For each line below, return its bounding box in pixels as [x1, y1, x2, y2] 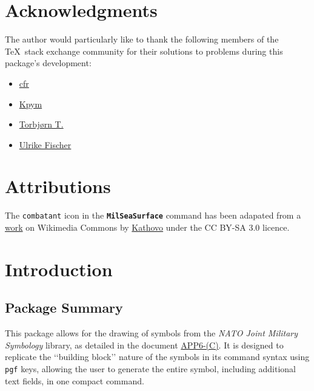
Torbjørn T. [19, 118, 64, 131]
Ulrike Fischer [19, 138, 72, 151]
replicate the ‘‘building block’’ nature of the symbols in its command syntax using [5, 350, 310, 363]
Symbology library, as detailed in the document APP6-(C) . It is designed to [5, 338, 284, 351]
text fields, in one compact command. [5, 374, 144, 387]
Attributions [5, 174, 111, 199]
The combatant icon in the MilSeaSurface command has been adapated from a [5, 209, 301, 222]
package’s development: [5, 56, 92, 69]
